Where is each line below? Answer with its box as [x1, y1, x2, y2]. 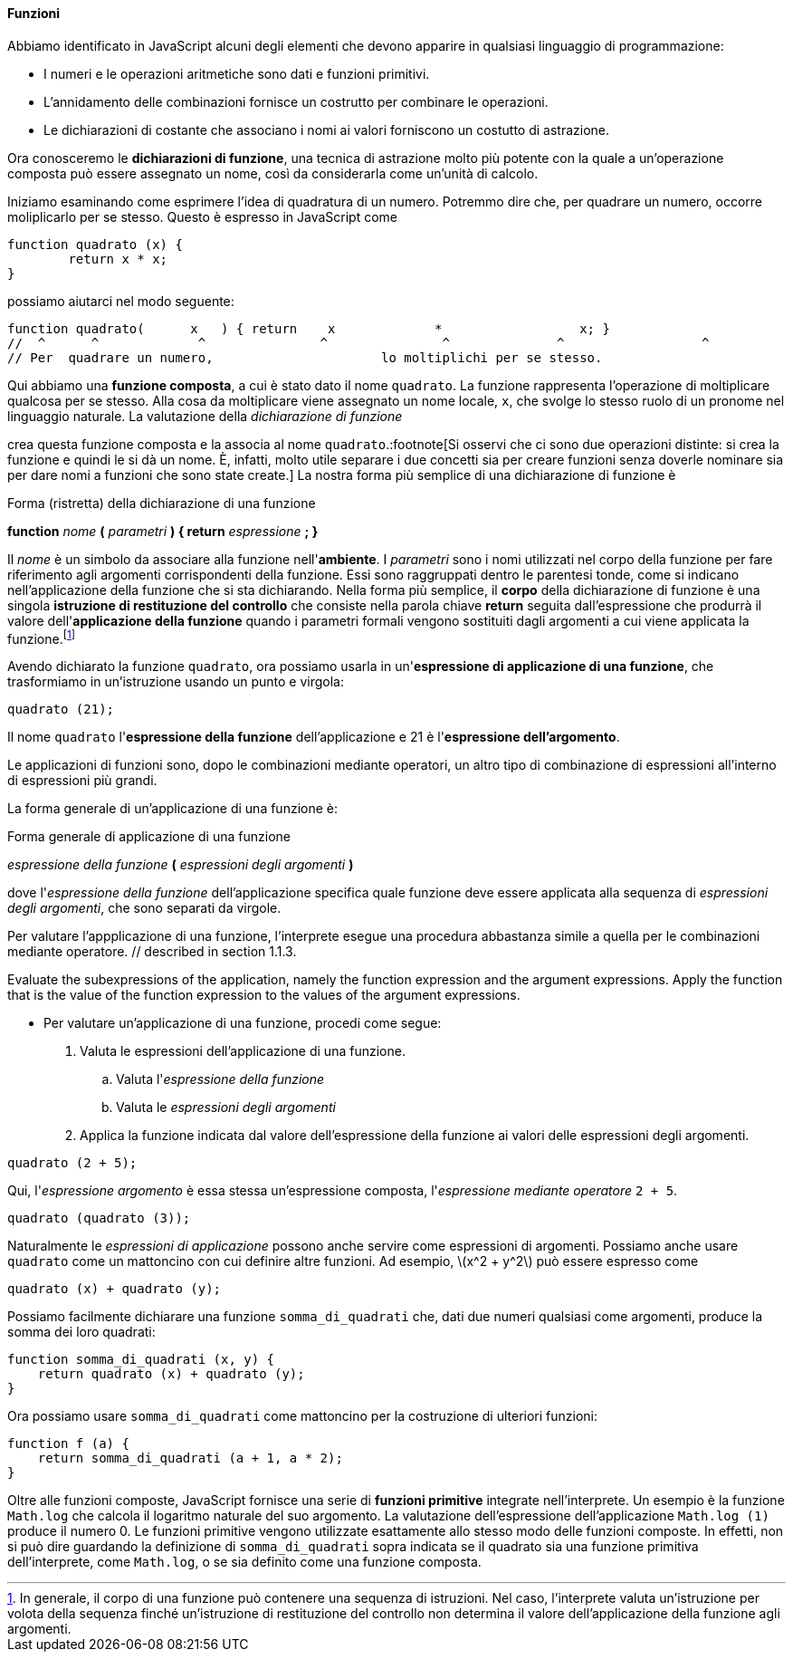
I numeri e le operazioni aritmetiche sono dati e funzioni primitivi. [43, 65, 430, 82]
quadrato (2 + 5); [7, 1156, 138, 1171]
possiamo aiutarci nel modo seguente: [7, 292, 234, 309]
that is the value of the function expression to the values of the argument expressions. [7, 987, 521, 1003]
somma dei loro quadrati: [7, 1324, 156, 1340]
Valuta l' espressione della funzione [116, 1071, 325, 1088]
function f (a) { [7, 1436, 129, 1452]
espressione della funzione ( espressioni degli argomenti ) [7, 857, 354, 873]
